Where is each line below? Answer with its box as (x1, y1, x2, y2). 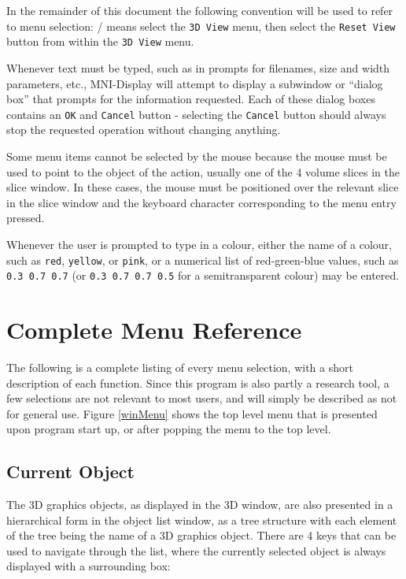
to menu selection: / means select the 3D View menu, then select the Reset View (6, 17, 396, 34)
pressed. (6, 210, 45, 226)
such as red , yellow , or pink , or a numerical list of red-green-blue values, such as (6, 251, 399, 268)
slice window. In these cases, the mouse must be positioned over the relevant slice (6, 179, 399, 195)
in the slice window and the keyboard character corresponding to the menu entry (6, 194, 397, 210)
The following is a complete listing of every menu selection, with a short (6, 358, 353, 375)
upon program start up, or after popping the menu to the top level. (6, 421, 331, 437)
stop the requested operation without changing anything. (6, 121, 281, 138)
